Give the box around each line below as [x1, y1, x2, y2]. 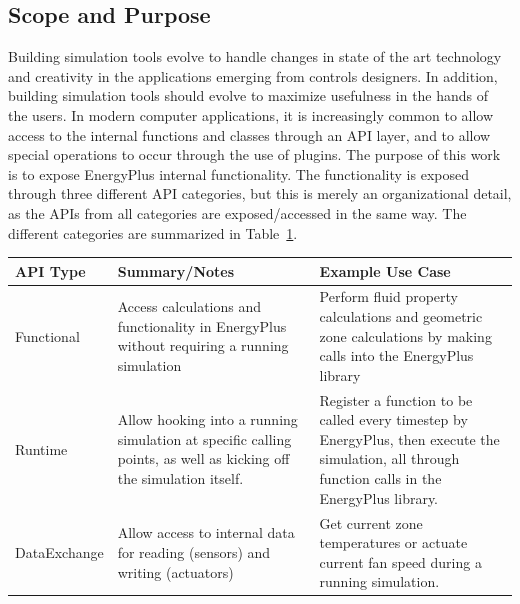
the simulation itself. [117, 468, 244, 489]
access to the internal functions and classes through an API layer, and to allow [8, 124, 491, 145]
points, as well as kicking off [117, 448, 290, 469]
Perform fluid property [319, 286, 458, 307]
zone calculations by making [319, 325, 492, 346]
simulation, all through [319, 448, 460, 469]
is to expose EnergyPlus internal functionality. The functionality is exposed [8, 163, 469, 184]
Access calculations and [117, 296, 262, 317]
